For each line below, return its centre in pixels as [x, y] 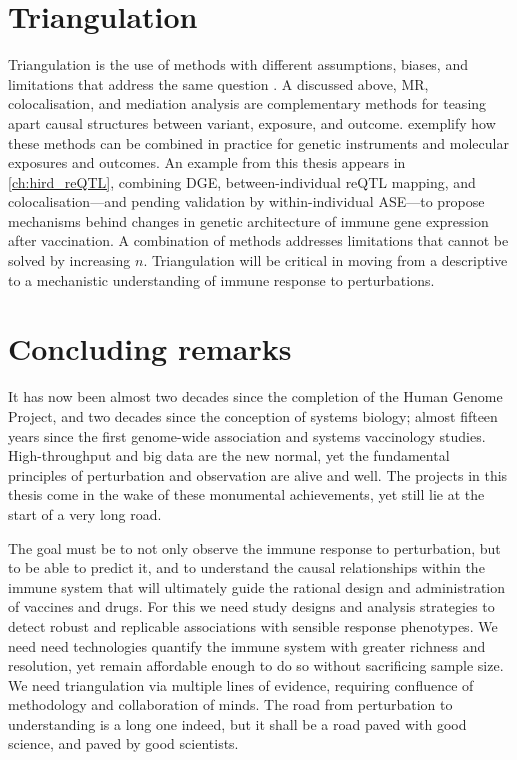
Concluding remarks [150, 348]
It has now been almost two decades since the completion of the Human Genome [255, 396]
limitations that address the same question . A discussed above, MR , [218, 83]
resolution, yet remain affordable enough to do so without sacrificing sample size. [256, 665]
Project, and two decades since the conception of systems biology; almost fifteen [253, 415]
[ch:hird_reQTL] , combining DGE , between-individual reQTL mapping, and [242, 181]
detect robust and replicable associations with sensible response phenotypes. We [253, 625]
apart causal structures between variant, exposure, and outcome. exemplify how [252, 122]
